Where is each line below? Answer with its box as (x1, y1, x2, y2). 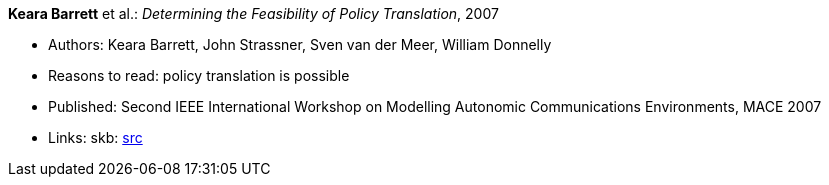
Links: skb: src (48, 129, 143, 146)
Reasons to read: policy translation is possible (48, 67, 350, 84)
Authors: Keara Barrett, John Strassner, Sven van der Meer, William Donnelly (48, 36, 552, 53)
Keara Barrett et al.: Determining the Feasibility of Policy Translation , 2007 (8, 5, 499, 22)
